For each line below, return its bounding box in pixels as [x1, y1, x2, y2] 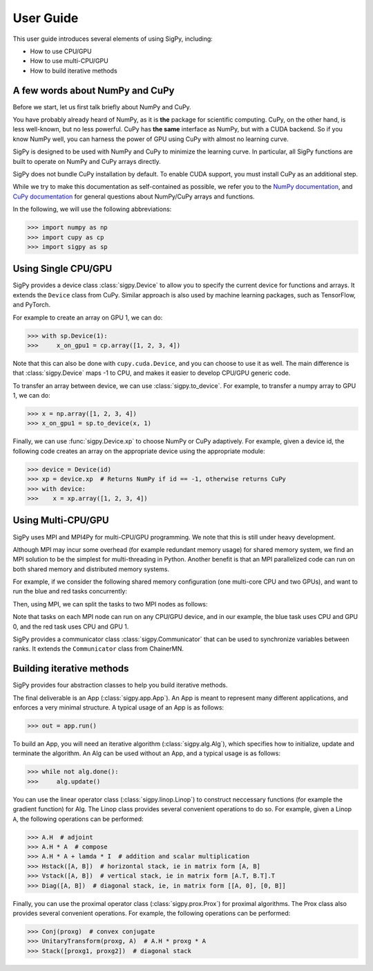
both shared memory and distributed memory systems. [12, 564, 170, 573]
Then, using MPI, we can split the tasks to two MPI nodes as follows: [12, 600, 208, 608]
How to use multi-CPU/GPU [30, 57, 108, 65]
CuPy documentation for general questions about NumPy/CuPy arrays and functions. [12, 192, 255, 201]
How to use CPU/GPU [30, 47, 93, 55]
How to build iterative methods [30, 66, 117, 75]
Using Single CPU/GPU [12, 263, 113, 275]
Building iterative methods [12, 663, 129, 674]
